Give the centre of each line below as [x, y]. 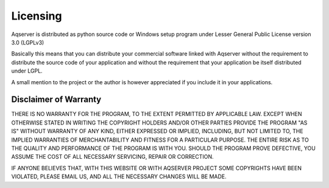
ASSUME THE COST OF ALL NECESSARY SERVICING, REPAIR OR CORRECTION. [112, 157]
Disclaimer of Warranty [56, 100]
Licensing [37, 16]
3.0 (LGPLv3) [28, 42]
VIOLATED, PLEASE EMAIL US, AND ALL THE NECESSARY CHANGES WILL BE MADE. [119, 176]
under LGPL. [27, 71]
